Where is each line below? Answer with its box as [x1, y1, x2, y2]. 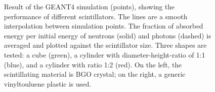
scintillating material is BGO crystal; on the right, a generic [4, 69, 186, 79]
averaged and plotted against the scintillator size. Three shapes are [4, 40, 207, 50]
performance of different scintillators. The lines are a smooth [4, 11, 188, 21]
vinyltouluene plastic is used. [4, 78, 91, 89]
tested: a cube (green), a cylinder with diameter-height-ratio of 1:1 [4, 49, 206, 60]
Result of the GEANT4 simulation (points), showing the [4, 1, 174, 11]
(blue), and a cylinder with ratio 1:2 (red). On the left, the [4, 59, 182, 69]
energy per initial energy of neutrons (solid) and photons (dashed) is [4, 30, 212, 40]
